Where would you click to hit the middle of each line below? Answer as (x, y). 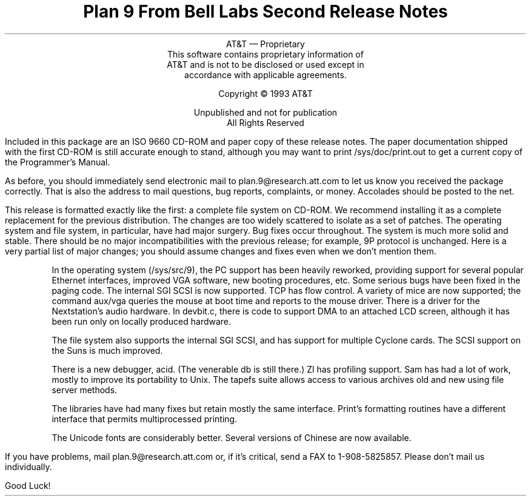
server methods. (85, 390)
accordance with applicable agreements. (265, 75)
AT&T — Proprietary (265, 44)
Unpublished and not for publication (265, 112)
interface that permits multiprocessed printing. (145, 419)
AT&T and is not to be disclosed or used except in (265, 64)
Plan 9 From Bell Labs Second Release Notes (265, 12)
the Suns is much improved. (107, 350)
